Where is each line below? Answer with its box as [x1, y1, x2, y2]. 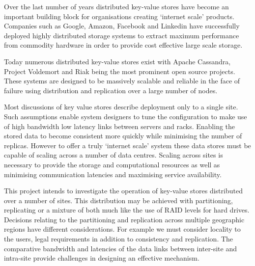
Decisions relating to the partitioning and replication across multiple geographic [4, 214, 245, 224]
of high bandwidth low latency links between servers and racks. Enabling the [4, 121, 235, 131]
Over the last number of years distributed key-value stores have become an [4, 1, 229, 11]
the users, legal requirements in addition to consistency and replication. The [4, 234, 233, 244]
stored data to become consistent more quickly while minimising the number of [4, 131, 242, 141]
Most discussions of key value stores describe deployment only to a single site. [4, 102, 238, 112]
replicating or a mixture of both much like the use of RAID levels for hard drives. [4, 205, 250, 215]
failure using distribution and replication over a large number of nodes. [4, 85, 218, 95]
